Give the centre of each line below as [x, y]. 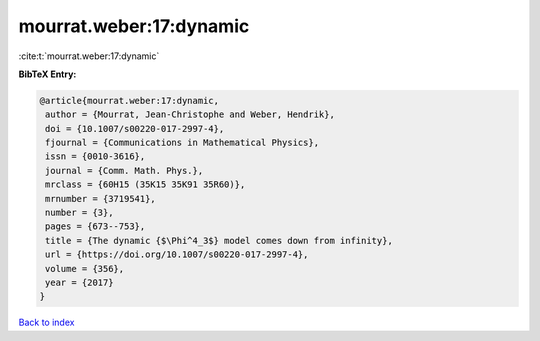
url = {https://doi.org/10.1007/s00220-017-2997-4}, [177, 254]
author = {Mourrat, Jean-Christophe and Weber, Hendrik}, [190, 114]
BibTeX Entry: [47, 74]
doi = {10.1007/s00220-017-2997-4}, [135, 128]
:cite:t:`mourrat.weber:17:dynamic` [89, 56]
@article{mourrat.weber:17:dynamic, [129, 100]
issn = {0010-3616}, [95, 156]
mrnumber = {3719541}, [101, 198]
